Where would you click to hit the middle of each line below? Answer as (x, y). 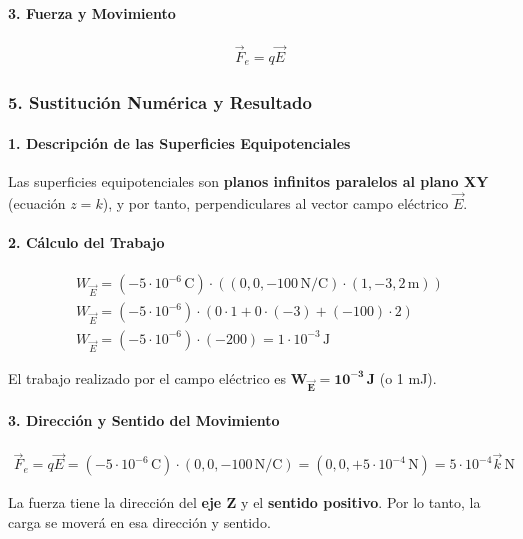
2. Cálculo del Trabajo (86, 242)
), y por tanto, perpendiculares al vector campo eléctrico (275, 202)
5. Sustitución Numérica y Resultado (160, 102)
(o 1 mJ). (408, 377)
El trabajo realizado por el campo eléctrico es (147, 377)
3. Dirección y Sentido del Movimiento (144, 420)
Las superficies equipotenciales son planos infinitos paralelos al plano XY (248, 181)
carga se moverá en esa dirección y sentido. (139, 522)
